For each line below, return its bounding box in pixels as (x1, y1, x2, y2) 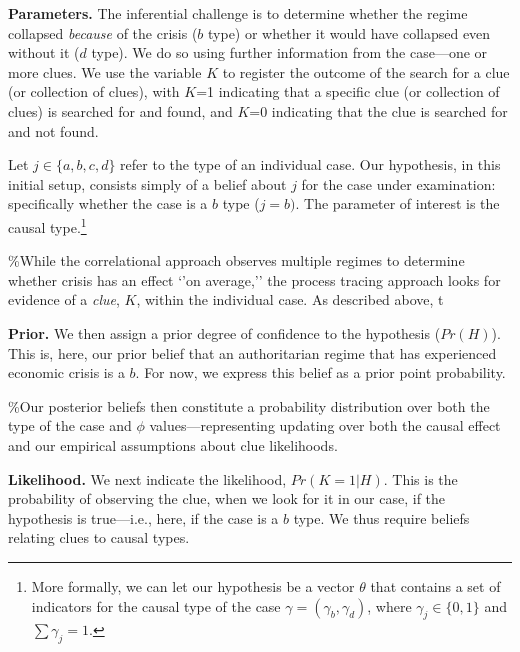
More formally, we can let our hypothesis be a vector (31, 575, 355, 596)
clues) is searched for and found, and (8, 100, 233, 121)
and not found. (8, 120, 99, 141)
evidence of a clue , (8, 289, 120, 310)
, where (367, 595, 412, 616)
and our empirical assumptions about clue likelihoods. (8, 434, 338, 455)
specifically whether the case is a (8, 193, 208, 214)
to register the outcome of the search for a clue (222, 61, 510, 82)
